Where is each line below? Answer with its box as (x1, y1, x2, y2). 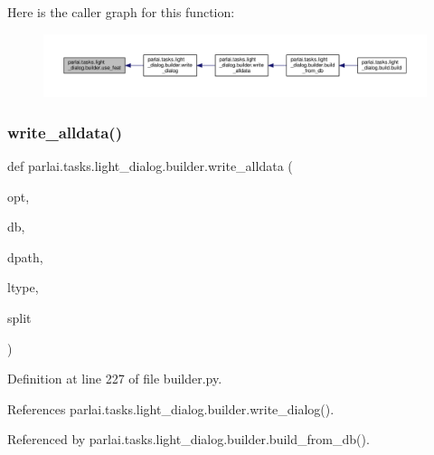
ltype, (7, 278, 39, 297)
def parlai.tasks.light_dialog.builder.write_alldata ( (7, 156, 293, 175)
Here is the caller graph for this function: (7, 3, 235, 21)
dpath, (7, 247, 43, 266)
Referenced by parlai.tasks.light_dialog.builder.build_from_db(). (7, 430, 370, 449)
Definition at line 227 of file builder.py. (7, 369, 222, 388)
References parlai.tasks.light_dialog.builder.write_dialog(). (7, 399, 335, 418)
